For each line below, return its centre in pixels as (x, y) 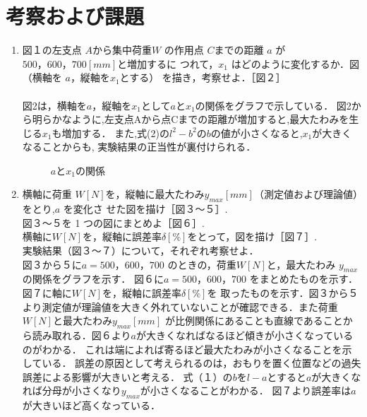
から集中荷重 (122, 50)
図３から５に (52, 264)
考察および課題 (75, 16)
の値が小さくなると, (257, 133)
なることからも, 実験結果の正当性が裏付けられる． (139, 147)
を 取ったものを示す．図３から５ (283, 293)
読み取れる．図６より (82, 335)
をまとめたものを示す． (304, 279)
